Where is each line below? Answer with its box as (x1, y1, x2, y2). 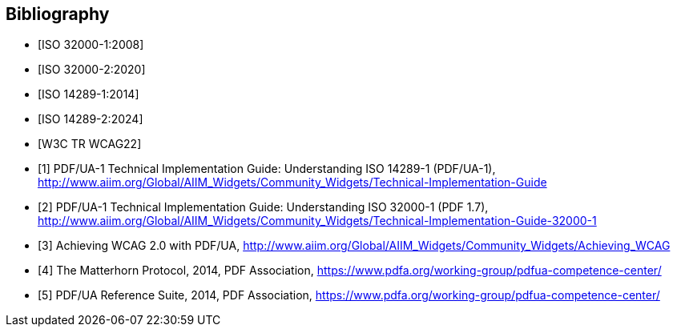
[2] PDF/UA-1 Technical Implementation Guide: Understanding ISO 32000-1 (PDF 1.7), (38, 200, 489, 215)
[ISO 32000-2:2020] (38, 62, 146, 77)
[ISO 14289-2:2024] (38, 112, 143, 126)
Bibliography (6, 4, 110, 24)
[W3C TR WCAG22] (38, 137, 142, 151)
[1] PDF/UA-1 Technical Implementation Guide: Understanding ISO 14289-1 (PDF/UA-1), (38, 162, 496, 176)
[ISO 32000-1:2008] (38, 38, 144, 52)
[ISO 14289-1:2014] (38, 87, 139, 102)
